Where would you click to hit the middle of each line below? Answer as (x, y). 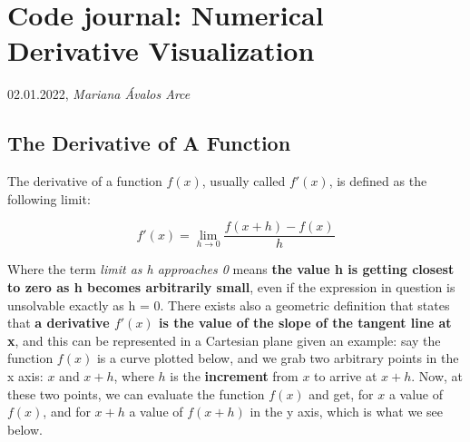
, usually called (244, 181)
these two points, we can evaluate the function (136, 393)
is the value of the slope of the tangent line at (305, 323)
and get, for (341, 393)
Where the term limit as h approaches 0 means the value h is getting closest (231, 269)
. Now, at (437, 375)
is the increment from (234, 375)
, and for (67, 412)
